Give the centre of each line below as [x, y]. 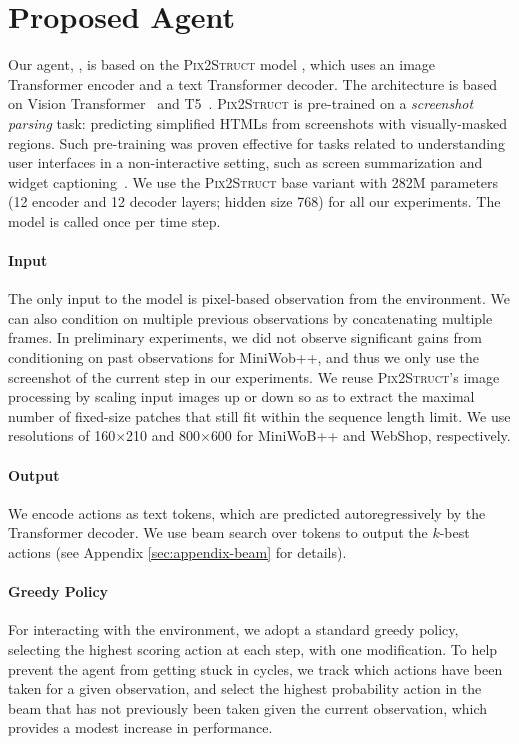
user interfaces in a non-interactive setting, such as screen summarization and [245, 162]
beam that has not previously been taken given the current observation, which [248, 707]
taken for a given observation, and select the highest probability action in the [245, 688]
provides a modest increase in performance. [140, 727]
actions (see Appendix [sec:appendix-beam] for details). [177, 552]
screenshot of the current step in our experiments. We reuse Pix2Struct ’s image [254, 376]
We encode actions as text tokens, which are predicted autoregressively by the [247, 512]
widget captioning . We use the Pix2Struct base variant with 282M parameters [253, 181]
